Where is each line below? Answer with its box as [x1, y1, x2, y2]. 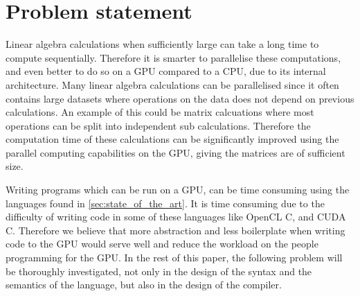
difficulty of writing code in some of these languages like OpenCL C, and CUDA [6, 209, 346, 224]
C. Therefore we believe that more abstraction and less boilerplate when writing [6, 223, 345, 237]
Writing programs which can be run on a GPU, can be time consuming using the [6, 182, 350, 197]
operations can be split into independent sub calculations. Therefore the [6, 118, 311, 132]
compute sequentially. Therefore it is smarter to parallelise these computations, [6, 50, 341, 64]
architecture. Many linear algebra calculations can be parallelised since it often [6, 77, 339, 92]
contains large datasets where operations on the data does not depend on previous [6, 91, 354, 105]
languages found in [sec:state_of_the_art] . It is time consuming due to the [6, 195, 325, 210]
